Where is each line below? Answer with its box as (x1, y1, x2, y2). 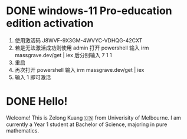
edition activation (6, 16, 94, 30)
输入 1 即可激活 (14, 74, 51, 81)
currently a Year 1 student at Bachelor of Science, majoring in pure (6, 121, 168, 128)
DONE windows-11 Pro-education (6, 4, 172, 18)
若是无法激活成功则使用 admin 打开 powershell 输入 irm (14, 44, 149, 51)
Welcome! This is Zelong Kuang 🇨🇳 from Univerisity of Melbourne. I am (6, 114, 181, 121)
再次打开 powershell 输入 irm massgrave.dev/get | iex (14, 66, 145, 73)
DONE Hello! (6, 95, 68, 108)
